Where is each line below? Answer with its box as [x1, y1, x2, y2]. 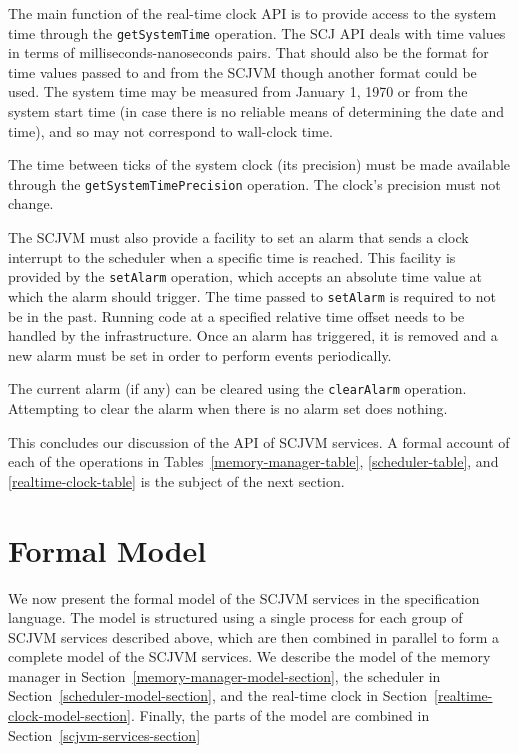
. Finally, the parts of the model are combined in [130, 705, 430, 726]
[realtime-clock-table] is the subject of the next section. [8, 470, 345, 491]
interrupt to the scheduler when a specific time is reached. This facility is [8, 246, 456, 267]
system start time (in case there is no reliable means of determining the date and [8, 101, 505, 122]
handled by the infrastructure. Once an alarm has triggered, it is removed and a [8, 325, 498, 346]
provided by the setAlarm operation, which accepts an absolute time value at [8, 266, 483, 287]
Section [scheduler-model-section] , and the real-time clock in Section [8, 685, 428, 706]
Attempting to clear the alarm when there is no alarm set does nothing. [8, 398, 448, 418]
